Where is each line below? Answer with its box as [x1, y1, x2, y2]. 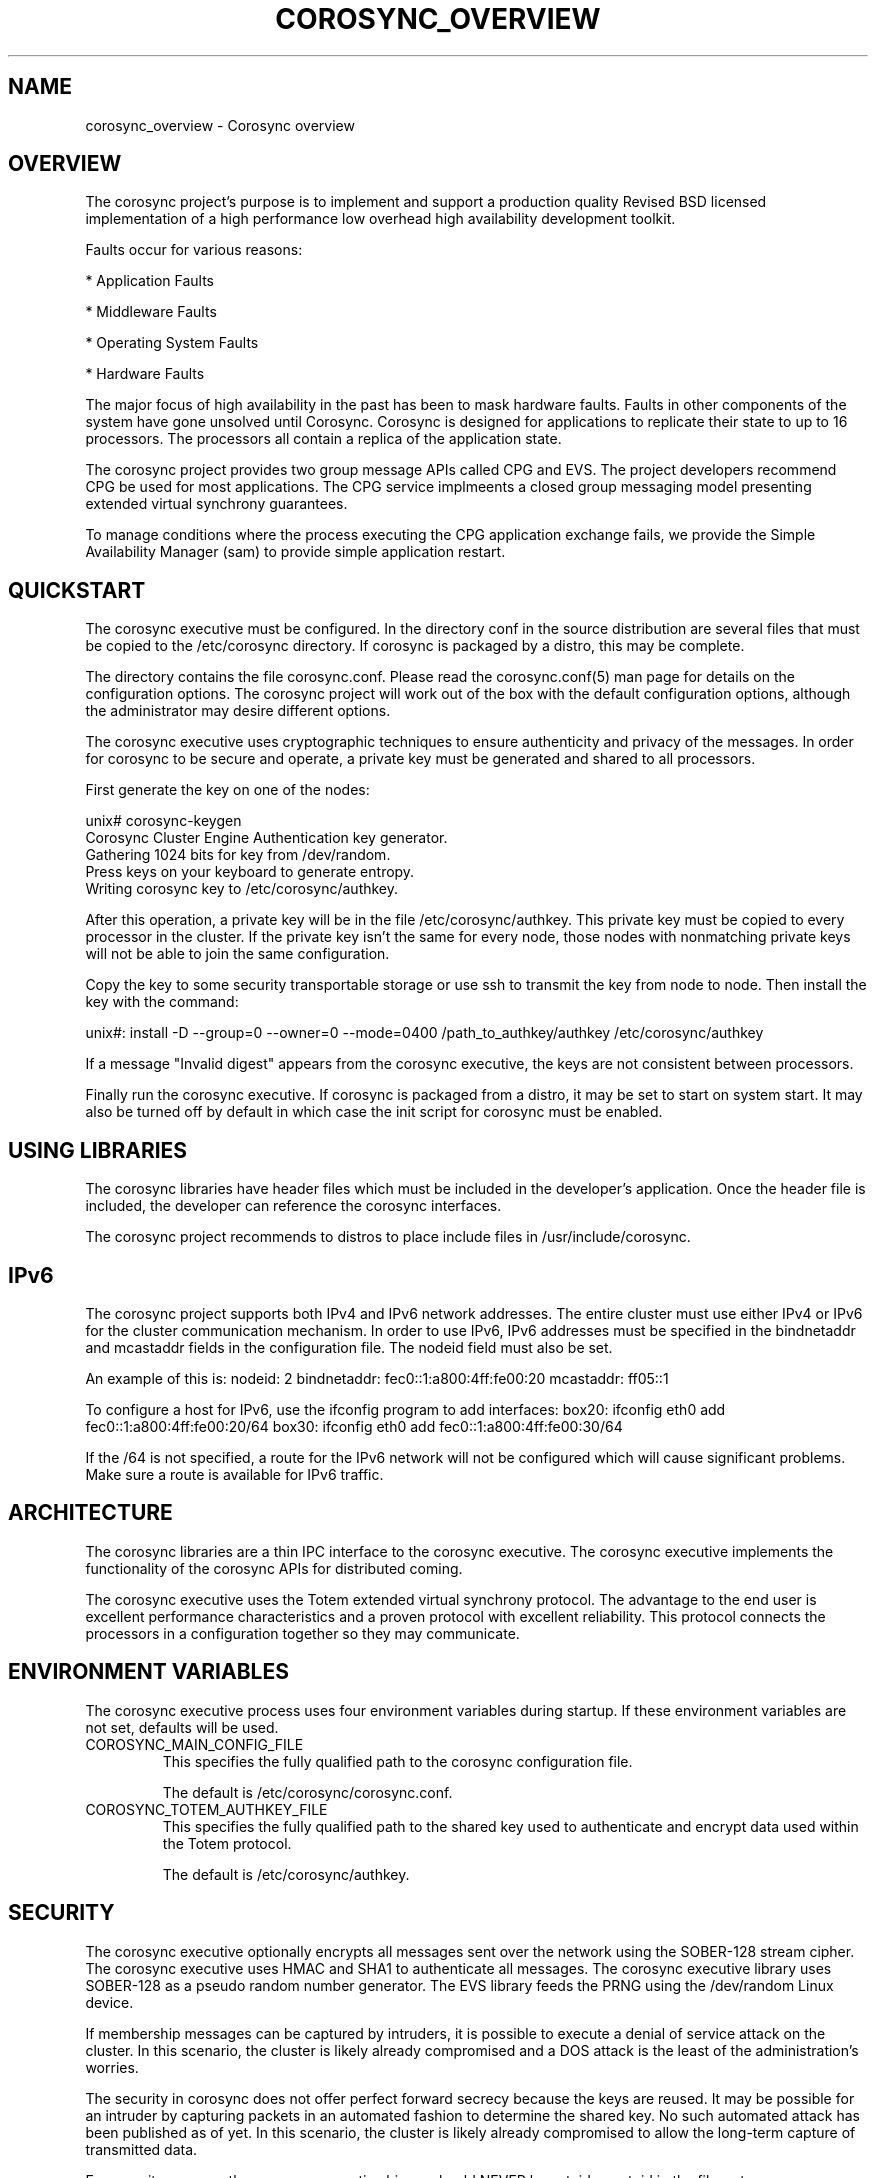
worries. [85, 2058, 139, 2076]
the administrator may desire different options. [85, 702, 391, 720]
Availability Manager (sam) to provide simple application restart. [85, 543, 506, 561]
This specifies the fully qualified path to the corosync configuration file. [162, 1752, 633, 1770]
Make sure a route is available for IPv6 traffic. [85, 1465, 384, 1483]
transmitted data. [85, 2140, 198, 2158]
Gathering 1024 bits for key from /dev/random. [85, 846, 391, 864]
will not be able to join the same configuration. [85, 945, 390, 963]
